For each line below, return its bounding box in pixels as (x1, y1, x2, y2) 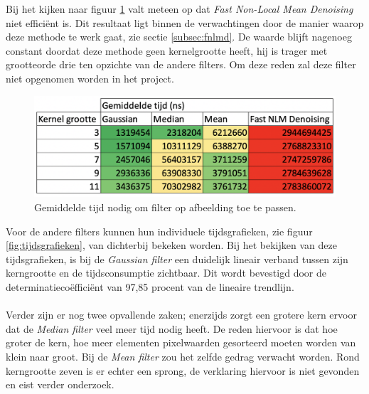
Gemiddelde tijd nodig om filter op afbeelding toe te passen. (34, 200, 296, 214)
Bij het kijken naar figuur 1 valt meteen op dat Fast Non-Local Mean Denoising (6, 1, 353, 16)
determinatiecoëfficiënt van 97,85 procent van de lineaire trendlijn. (6, 279, 294, 294)
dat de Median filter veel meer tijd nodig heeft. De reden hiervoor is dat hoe (6, 321, 338, 336)
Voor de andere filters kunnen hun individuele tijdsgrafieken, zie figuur (6, 223, 313, 238)
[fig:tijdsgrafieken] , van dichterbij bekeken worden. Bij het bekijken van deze (6, 238, 337, 252)
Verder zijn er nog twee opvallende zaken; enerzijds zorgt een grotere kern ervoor (6, 307, 357, 322)
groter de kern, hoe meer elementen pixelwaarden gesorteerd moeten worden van (6, 335, 356, 350)
